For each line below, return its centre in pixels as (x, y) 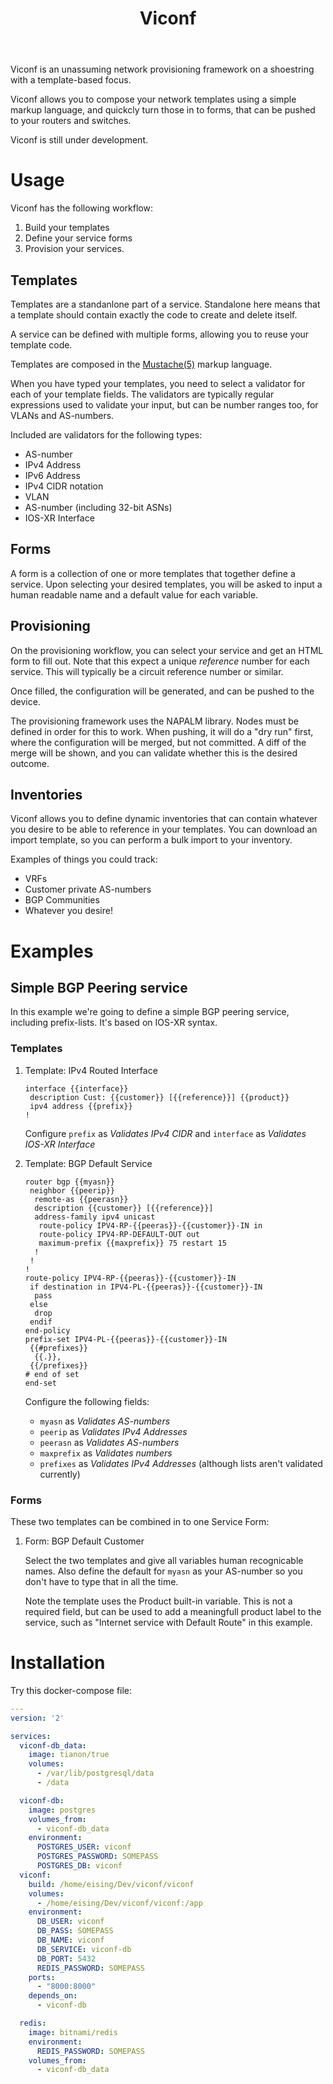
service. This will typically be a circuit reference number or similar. (147, 671)
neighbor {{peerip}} (72, 1190)
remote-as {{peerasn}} (81, 1199)
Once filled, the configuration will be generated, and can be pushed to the (162, 691)
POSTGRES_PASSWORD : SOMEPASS (97, 1857)
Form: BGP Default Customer (84, 1541)
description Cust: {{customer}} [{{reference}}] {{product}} (159, 1097)
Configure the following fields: (87, 1401)
